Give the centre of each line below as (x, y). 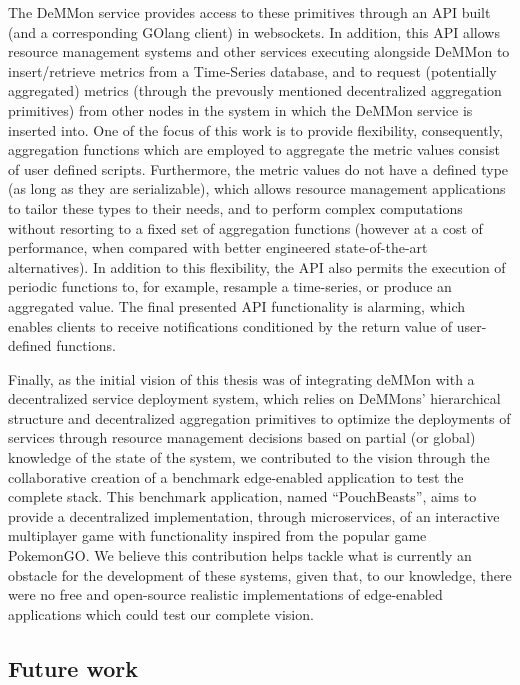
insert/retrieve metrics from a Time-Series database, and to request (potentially (252, 70)
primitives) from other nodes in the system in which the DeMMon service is (240, 109)
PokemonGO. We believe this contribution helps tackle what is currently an (240, 555)
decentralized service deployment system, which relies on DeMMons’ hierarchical (254, 398)
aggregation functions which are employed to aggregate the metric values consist (254, 149)
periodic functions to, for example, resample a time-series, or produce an (230, 286)
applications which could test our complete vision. (161, 613)
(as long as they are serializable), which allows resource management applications (257, 188)
